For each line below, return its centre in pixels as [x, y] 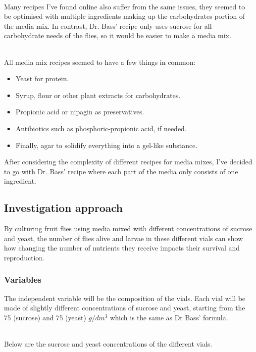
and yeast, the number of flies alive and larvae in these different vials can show [124, 238]
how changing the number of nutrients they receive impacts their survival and [122, 248]
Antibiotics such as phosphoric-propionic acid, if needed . [101, 128]
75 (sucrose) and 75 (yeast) [45, 317]
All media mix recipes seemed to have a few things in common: [100, 62]
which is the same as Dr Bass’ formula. [169, 317]
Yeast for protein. [42, 78]
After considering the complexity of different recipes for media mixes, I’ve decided [128, 162]
